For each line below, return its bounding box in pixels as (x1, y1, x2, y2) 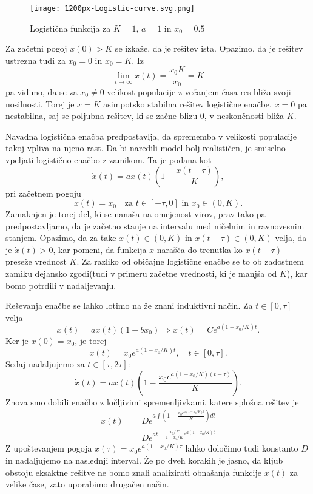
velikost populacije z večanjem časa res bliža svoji (107, 85, 291, 98)
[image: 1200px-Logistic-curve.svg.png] (30, 4, 195, 13)
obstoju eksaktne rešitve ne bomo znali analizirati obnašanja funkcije (5, 465, 261, 478)
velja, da (275, 231, 307, 244)
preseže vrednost (5, 255, 67, 268)
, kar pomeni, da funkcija (53, 243, 147, 255)
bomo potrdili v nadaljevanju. (5, 279, 116, 291)
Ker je (5, 334, 29, 347)
